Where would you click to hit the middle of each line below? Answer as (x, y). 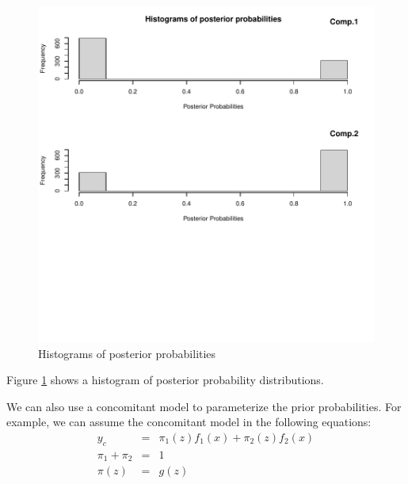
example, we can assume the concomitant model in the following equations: (189, 422)
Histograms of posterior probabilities (127, 353)
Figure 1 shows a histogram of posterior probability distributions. (165, 380)
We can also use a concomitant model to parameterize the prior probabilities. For (204, 406)
